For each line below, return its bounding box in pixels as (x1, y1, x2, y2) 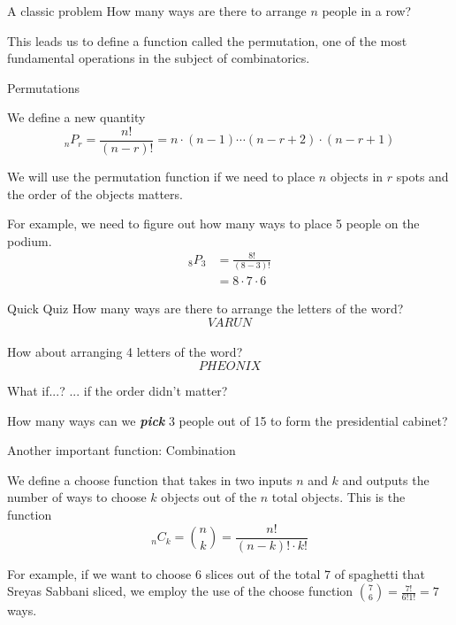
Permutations (7, 78, 80, 96)
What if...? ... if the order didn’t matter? (7, 382, 228, 400)
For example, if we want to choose (7, 564, 192, 583)
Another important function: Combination (7, 441, 236, 459)
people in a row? (322, 2, 412, 19)
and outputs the (342, 470, 429, 489)
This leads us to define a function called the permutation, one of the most (7, 31, 407, 50)
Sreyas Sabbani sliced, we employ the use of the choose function (7, 582, 353, 600)
